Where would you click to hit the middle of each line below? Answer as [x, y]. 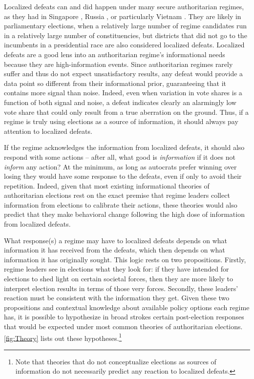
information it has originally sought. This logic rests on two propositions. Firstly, [125, 259]
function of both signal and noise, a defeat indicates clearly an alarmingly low [120, 102]
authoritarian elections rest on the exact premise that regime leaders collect [117, 195]
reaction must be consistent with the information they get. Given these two [117, 298]
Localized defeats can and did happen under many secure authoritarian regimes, [124, 6]
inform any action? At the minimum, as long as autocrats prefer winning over [120, 166]
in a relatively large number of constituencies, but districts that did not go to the [126, 35]
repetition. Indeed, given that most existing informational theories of [107, 185]
